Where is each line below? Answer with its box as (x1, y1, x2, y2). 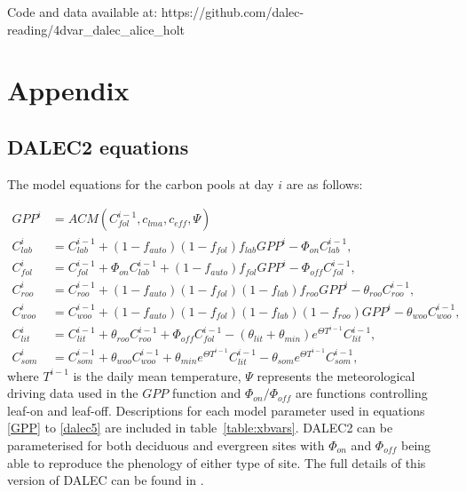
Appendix (7, 72, 130, 108)
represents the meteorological (257, 366, 415, 385)
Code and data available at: (7, 3, 158, 20)
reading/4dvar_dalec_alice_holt (7, 20, 185, 38)
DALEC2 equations (7, 132, 189, 160)
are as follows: (286, 174, 363, 193)
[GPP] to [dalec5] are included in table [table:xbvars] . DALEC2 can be (7, 418, 393, 437)
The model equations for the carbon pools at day (7, 174, 274, 193)
